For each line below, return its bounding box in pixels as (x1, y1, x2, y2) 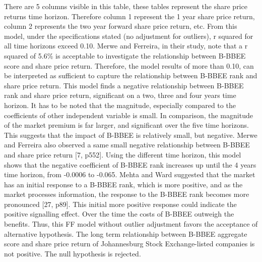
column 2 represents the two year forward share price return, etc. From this (4, 21, 237, 31)
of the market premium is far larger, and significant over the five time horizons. (4, 120, 249, 130)
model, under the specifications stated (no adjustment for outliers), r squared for (4, 30, 253, 41)
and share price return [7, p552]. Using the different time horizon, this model (4, 149, 241, 160)
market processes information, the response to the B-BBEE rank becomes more (4, 189, 249, 199)
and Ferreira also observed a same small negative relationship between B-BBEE (4, 139, 250, 150)
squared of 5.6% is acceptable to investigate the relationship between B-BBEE (4, 50, 246, 61)
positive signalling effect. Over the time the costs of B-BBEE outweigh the (4, 208, 234, 219)
